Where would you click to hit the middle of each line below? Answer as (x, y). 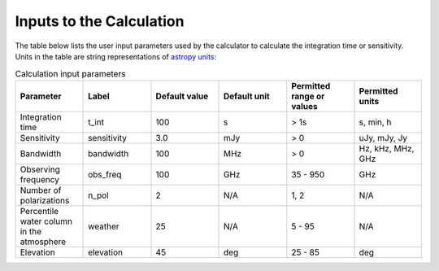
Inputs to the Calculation (100, 21)
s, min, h (375, 122)
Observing (40, 169)
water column (46, 221)
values (304, 106)
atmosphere (43, 242)
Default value (182, 96)
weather (104, 226)
